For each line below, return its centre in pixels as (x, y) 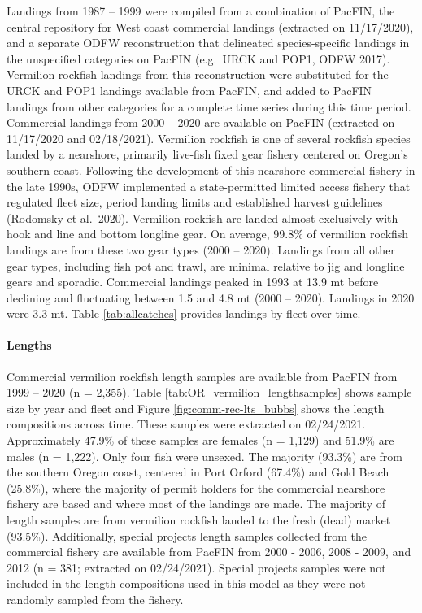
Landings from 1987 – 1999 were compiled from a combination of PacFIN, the (201, 11)
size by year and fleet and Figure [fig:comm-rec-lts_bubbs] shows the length (196, 408)
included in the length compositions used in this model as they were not (186, 583)
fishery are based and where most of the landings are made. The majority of (196, 504)
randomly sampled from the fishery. (95, 599)
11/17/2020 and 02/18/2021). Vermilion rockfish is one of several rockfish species (209, 138)
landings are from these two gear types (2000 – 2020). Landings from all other (201, 249)
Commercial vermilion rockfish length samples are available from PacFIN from (202, 376)
